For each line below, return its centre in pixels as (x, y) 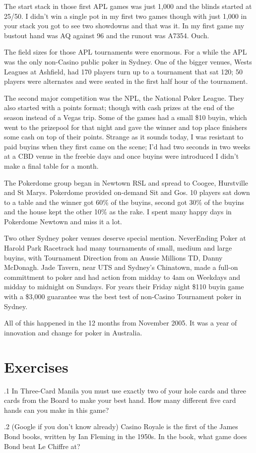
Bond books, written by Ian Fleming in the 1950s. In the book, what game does (126, 436)
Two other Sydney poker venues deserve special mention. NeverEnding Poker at (125, 238)
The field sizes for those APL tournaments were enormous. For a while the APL (126, 52)
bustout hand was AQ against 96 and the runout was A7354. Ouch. (107, 35)
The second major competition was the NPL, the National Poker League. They (124, 97)
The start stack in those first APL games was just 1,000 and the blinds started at (128, 6)
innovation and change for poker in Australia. (73, 332)
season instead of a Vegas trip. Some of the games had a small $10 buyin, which (126, 117)
